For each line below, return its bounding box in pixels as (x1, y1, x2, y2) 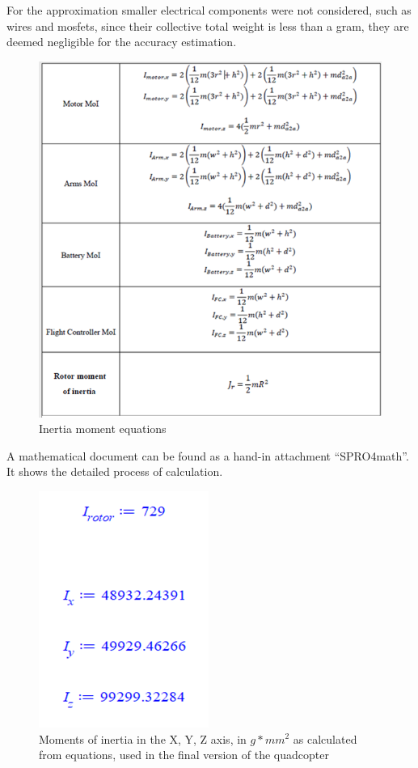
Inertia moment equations (39, 420, 167, 437)
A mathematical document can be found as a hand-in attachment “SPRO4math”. (6, 447, 409, 464)
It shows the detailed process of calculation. (6, 463, 223, 480)
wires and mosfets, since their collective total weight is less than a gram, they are (6, 17, 409, 34)
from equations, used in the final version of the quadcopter (39, 746, 329, 763)
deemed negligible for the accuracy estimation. (6, 33, 237, 50)
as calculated (293, 730, 357, 747)
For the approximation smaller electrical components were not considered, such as (6, 2, 412, 18)
